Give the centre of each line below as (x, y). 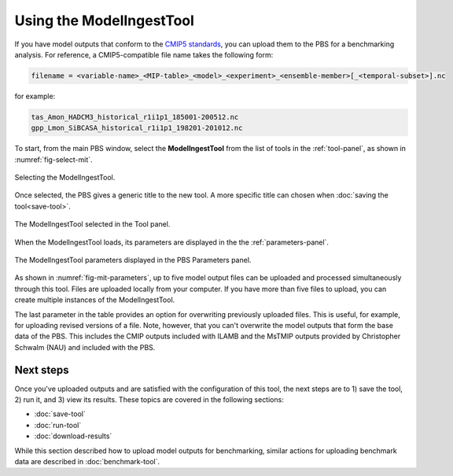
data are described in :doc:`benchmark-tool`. (87, 461)
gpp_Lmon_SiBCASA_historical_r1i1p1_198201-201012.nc (137, 128)
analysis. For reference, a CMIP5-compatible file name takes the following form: (144, 54)
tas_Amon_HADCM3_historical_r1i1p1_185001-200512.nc (135, 117)
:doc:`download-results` (73, 436)
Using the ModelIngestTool (104, 20)
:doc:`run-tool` (58, 425)
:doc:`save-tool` (60, 414)
